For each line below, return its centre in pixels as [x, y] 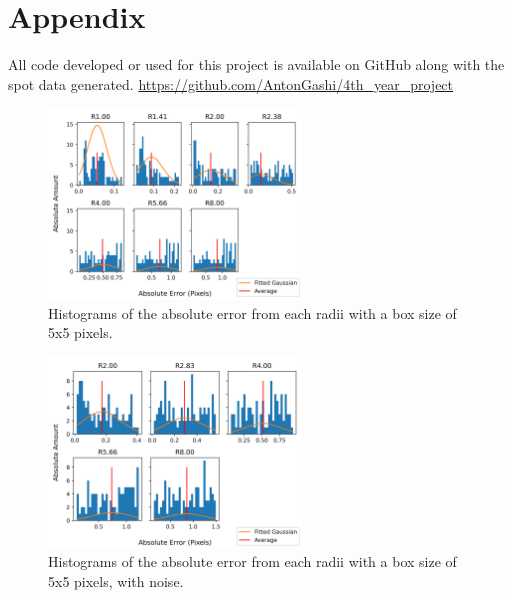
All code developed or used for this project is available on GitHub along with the [256, 64]
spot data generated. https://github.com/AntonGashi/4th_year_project [231, 83]
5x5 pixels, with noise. [116, 580]
